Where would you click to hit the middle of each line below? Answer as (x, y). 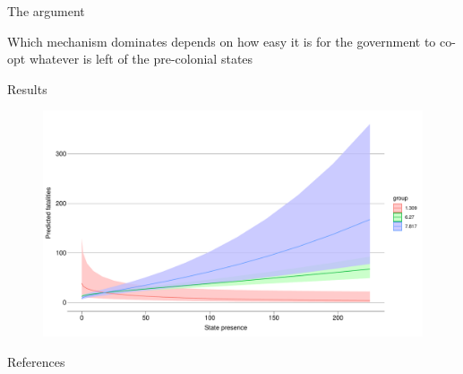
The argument (46, 11)
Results (27, 88)
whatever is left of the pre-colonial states (141, 59)
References (36, 361)
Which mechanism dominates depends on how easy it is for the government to (222, 41)
